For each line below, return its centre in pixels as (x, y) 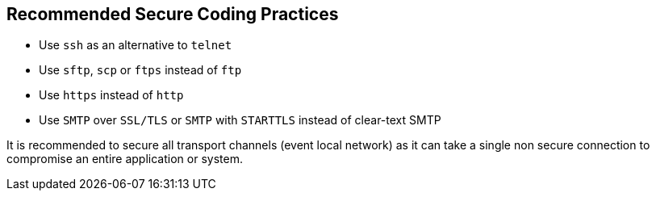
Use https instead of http (111, 95)
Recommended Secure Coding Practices (173, 14)
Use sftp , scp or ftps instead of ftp (140, 70)
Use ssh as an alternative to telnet (136, 45)
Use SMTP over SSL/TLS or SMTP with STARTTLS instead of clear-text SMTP (240, 120)
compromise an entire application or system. (125, 159)
